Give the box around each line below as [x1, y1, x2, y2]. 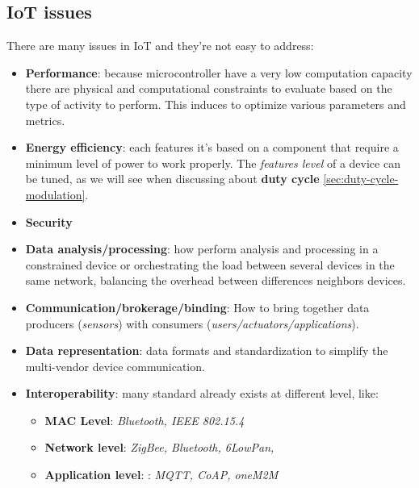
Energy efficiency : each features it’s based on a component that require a [25, 139, 399, 156]
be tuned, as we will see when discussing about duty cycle [25, 170, 320, 187]
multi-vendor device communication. [25, 357, 205, 374]
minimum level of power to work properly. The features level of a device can [25, 154, 400, 171]
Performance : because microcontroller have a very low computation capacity [25, 64, 413, 81]
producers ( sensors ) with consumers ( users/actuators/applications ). [25, 315, 359, 332]
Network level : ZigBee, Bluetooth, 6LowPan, [44, 439, 274, 456]
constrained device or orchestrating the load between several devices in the [25, 256, 395, 273]
